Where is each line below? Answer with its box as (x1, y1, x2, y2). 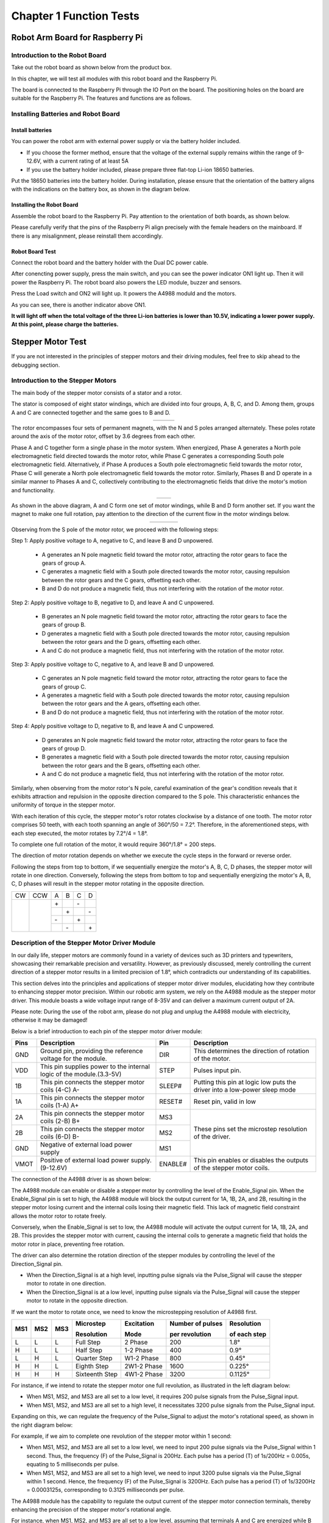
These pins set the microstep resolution (193, 1125, 308, 1133)
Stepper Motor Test (11, 337, 87, 347)
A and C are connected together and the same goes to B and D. (11, 409, 171, 416)
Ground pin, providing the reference (40, 1047, 143, 1055)
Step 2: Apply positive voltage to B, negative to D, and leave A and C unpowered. (11, 599, 214, 606)
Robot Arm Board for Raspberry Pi (11, 32, 143, 43)
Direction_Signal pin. (11, 1260, 63, 1267)
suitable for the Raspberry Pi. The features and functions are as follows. (11, 94, 192, 102)
